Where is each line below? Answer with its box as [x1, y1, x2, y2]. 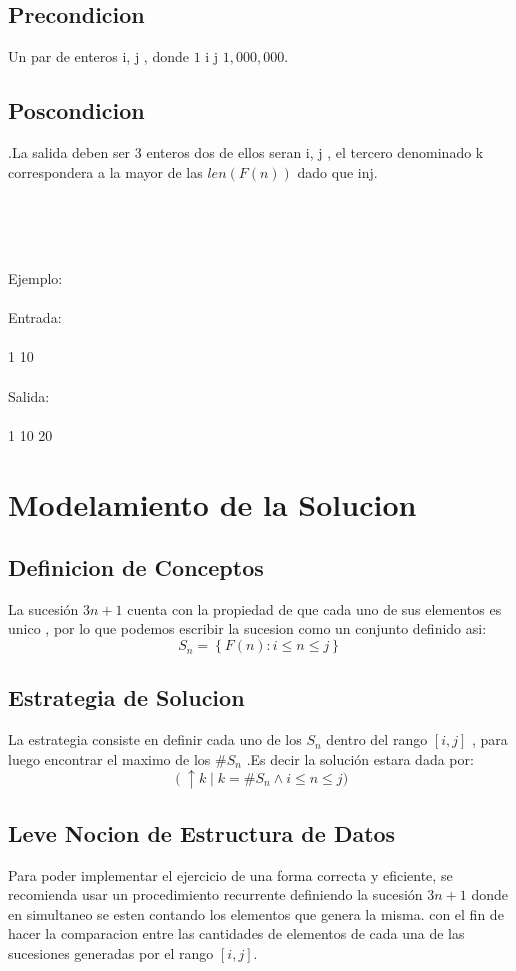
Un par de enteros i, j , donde [8, 46, 189, 67]
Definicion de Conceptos [8, 552, 264, 583]
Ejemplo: [8, 267, 63, 288]
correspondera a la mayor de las [8, 161, 203, 182]
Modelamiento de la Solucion [8, 483, 417, 524]
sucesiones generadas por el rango [8, 943, 214, 964]
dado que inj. [297, 161, 378, 182]
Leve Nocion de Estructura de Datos [8, 817, 396, 848]
